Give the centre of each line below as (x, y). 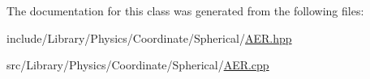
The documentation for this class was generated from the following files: (185, 10)
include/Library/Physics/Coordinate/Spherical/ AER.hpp (149, 37)
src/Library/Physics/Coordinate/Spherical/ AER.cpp (138, 65)
